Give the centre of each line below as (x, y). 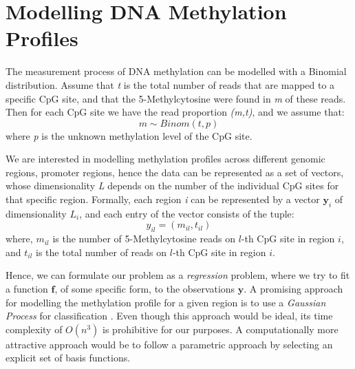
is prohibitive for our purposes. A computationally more (220, 329)
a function (27, 289)
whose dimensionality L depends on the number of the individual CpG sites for (172, 186)
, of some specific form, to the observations (145, 289)
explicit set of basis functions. (68, 358)
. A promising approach (293, 289)
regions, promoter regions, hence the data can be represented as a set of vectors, (175, 172)
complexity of (34, 329)
